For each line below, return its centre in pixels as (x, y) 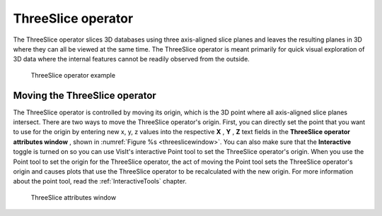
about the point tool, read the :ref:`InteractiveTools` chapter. (100, 181)
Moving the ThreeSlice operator (85, 95)
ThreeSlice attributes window (74, 197)
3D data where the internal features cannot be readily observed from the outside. (132, 59)
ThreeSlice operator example (73, 75)
